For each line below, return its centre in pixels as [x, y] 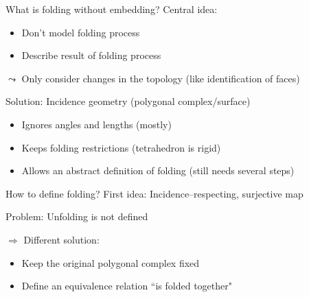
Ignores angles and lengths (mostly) [96, 124]
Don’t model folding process [81, 32]
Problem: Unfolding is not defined [77, 216]
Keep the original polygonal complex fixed [111, 262]
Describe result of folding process [91, 55]
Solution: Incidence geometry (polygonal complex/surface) [128, 101]
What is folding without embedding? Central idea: [112, 9]
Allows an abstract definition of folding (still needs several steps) [158, 170]
